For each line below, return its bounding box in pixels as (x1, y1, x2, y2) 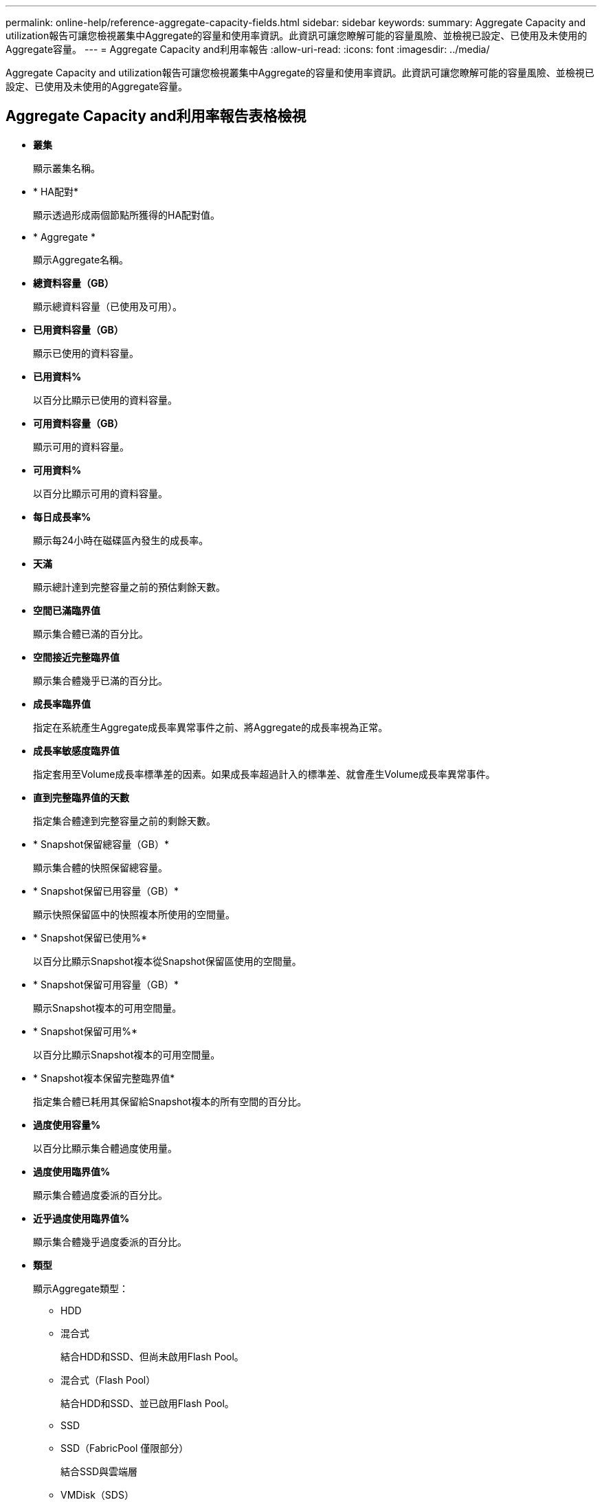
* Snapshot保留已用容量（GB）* (33, 884, 179, 897)
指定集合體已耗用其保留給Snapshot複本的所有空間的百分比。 (33, 1095, 307, 1107)
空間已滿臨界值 (33, 604, 100, 616)
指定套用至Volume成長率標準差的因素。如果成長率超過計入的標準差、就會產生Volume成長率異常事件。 (33, 768, 495, 780)
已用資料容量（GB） (33, 323, 124, 336)
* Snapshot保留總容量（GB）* (33, 838, 169, 850)
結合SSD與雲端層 (60, 1465, 138, 1477)
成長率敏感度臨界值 (33, 744, 120, 757)
